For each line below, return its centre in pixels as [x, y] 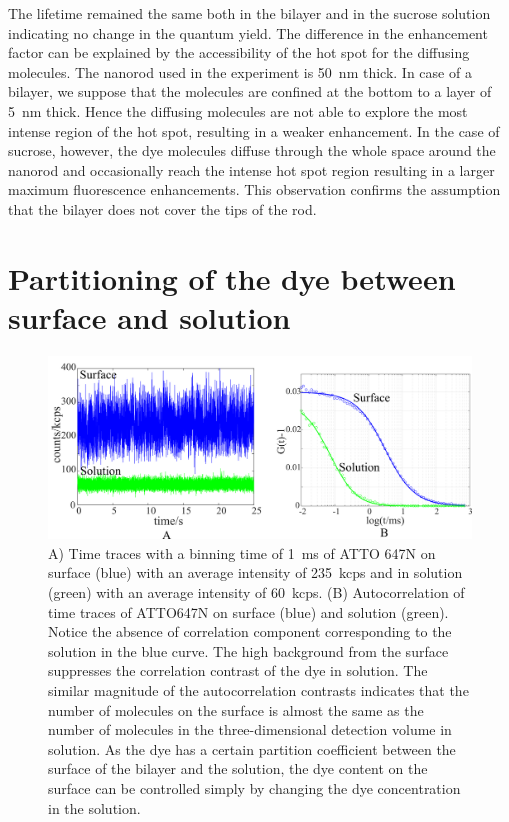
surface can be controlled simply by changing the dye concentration [254, 787]
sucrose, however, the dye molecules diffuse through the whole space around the [252, 150]
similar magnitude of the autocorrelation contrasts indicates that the [258, 690]
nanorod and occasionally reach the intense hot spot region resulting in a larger [251, 169]
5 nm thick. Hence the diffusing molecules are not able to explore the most [238, 110]
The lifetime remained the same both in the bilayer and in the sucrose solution [249, 13]
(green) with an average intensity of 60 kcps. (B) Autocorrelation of [256, 592]
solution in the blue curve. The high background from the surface [248, 650]
